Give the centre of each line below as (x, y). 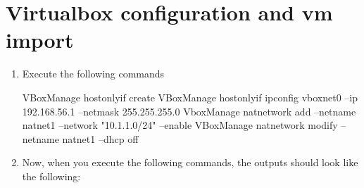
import (40, 40)
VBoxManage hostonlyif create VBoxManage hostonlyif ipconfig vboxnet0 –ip (190, 97)
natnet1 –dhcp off (100, 138)
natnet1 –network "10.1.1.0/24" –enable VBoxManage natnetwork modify (180, 125)
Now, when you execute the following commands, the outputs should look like (190, 162)
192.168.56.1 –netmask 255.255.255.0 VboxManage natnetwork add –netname (189, 111)
